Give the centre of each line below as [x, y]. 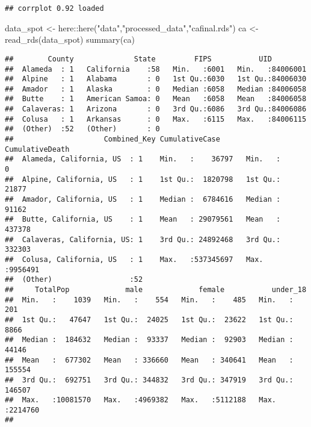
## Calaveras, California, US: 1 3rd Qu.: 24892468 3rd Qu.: [143, 239]
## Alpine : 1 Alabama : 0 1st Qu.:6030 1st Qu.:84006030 [156, 79]
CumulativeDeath [37, 149]
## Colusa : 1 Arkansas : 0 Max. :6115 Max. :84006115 [156, 119]
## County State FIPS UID [138, 59]
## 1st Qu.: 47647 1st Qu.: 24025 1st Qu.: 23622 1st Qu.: [149, 319]
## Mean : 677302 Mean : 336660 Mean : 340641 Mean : [149, 360]
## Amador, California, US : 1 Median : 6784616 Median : [143, 200]
